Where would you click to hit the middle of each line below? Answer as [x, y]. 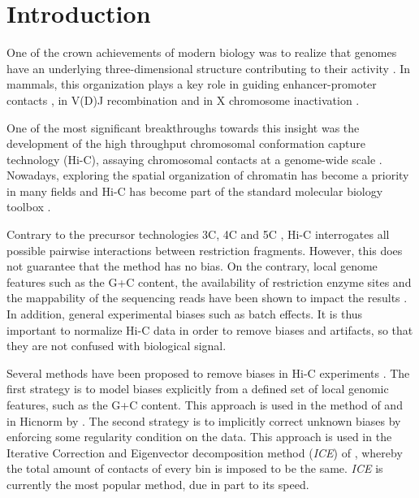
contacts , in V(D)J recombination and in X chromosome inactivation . [183, 100]
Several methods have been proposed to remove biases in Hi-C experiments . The [208, 372]
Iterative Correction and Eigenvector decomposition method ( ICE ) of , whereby [205, 452]
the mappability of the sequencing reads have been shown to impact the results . [207, 298]
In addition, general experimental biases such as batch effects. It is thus [185, 314]
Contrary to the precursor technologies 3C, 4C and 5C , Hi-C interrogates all [198, 234]
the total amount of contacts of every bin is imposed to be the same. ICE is [195, 468]
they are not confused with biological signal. [117, 346]
